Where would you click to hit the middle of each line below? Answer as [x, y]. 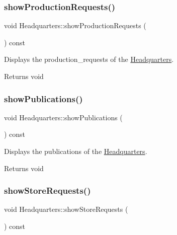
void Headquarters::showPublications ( [63, 117]
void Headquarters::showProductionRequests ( [75, 25]
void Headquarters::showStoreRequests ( [66, 209]
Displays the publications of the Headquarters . [76, 151]
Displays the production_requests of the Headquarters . [89, 59]
